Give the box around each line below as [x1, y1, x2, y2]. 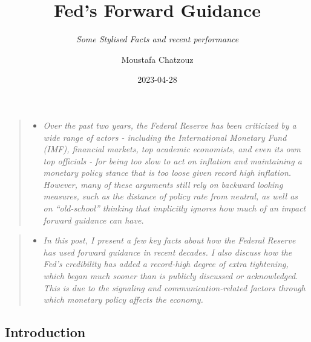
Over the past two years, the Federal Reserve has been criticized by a [43, 118, 296, 131]
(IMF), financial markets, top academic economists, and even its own [43, 143, 301, 155]
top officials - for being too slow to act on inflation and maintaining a [43, 154, 302, 167]
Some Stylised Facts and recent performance [76, 33, 239, 45]
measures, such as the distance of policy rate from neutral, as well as [43, 190, 298, 202]
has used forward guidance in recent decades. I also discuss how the [43, 245, 292, 258]
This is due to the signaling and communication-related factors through [43, 281, 306, 294]
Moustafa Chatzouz [121, 53, 194, 65]
